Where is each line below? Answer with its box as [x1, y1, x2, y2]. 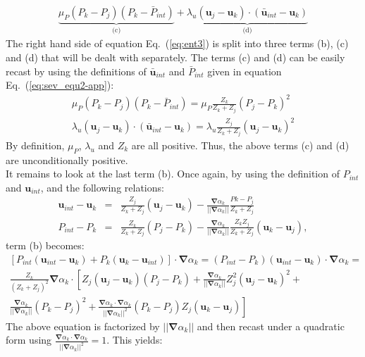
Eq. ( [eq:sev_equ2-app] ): [6, 77, 114, 92]
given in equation [207, 63, 282, 78]
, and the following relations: [40, 180, 164, 194]
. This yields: [106, 332, 163, 347]
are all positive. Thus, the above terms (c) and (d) [131, 137, 349, 152]
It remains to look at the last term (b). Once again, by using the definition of [6, 166, 340, 181]
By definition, [6, 137, 65, 152]
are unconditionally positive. [6, 152, 128, 167]
